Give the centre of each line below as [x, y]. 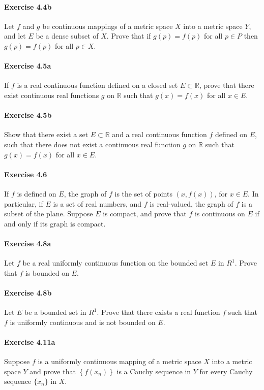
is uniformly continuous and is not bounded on [83, 322]
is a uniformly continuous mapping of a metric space [120, 361]
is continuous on [220, 214]
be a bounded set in [55, 312]
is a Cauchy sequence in [154, 371]
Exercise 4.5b [28, 115]
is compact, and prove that [145, 214]
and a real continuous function [159, 134]
